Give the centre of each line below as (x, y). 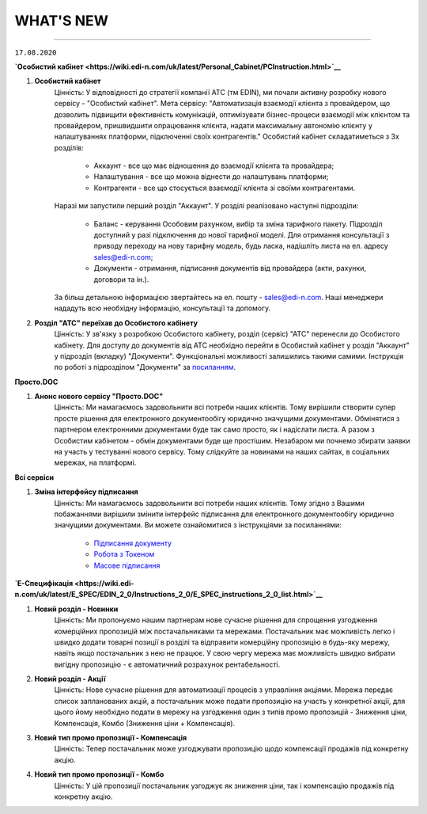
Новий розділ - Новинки (76, 609)
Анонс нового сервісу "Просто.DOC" (99, 397)
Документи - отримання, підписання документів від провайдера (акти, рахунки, (230, 268)
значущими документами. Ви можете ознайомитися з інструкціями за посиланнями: (198, 525)
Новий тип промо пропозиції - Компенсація (111, 738)
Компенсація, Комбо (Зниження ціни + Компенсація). (145, 723)
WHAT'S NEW (61, 21)
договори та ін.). (121, 279)
